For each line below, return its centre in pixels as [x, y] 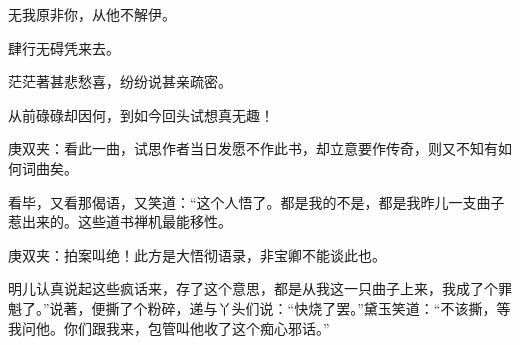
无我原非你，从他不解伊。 [92, 14]
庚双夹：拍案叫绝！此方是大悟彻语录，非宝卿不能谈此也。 [197, 254]
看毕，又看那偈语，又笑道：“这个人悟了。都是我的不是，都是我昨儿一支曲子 [256, 201]
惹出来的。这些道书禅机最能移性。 [120, 221]
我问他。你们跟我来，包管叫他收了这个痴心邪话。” [169, 327]
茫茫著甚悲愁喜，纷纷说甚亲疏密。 [120, 81]
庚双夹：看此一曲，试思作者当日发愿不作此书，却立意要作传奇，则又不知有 [253, 148]
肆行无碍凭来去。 [64, 47]
